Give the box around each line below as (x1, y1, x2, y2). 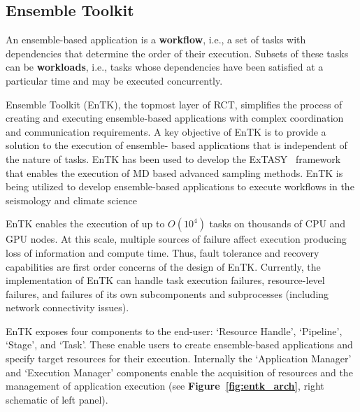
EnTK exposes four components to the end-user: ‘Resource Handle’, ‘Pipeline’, (6, 323, 343, 338)
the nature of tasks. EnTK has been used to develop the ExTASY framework (6, 151, 341, 166)
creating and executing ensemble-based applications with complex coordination (6, 111, 344, 125)
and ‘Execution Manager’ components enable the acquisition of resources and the (6, 364, 353, 379)
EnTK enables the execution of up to (6, 216, 165, 231)
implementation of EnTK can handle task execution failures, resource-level (6, 273, 325, 287)
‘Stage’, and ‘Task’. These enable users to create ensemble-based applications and (6, 337, 353, 352)
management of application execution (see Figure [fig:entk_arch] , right (6, 378, 324, 393)
